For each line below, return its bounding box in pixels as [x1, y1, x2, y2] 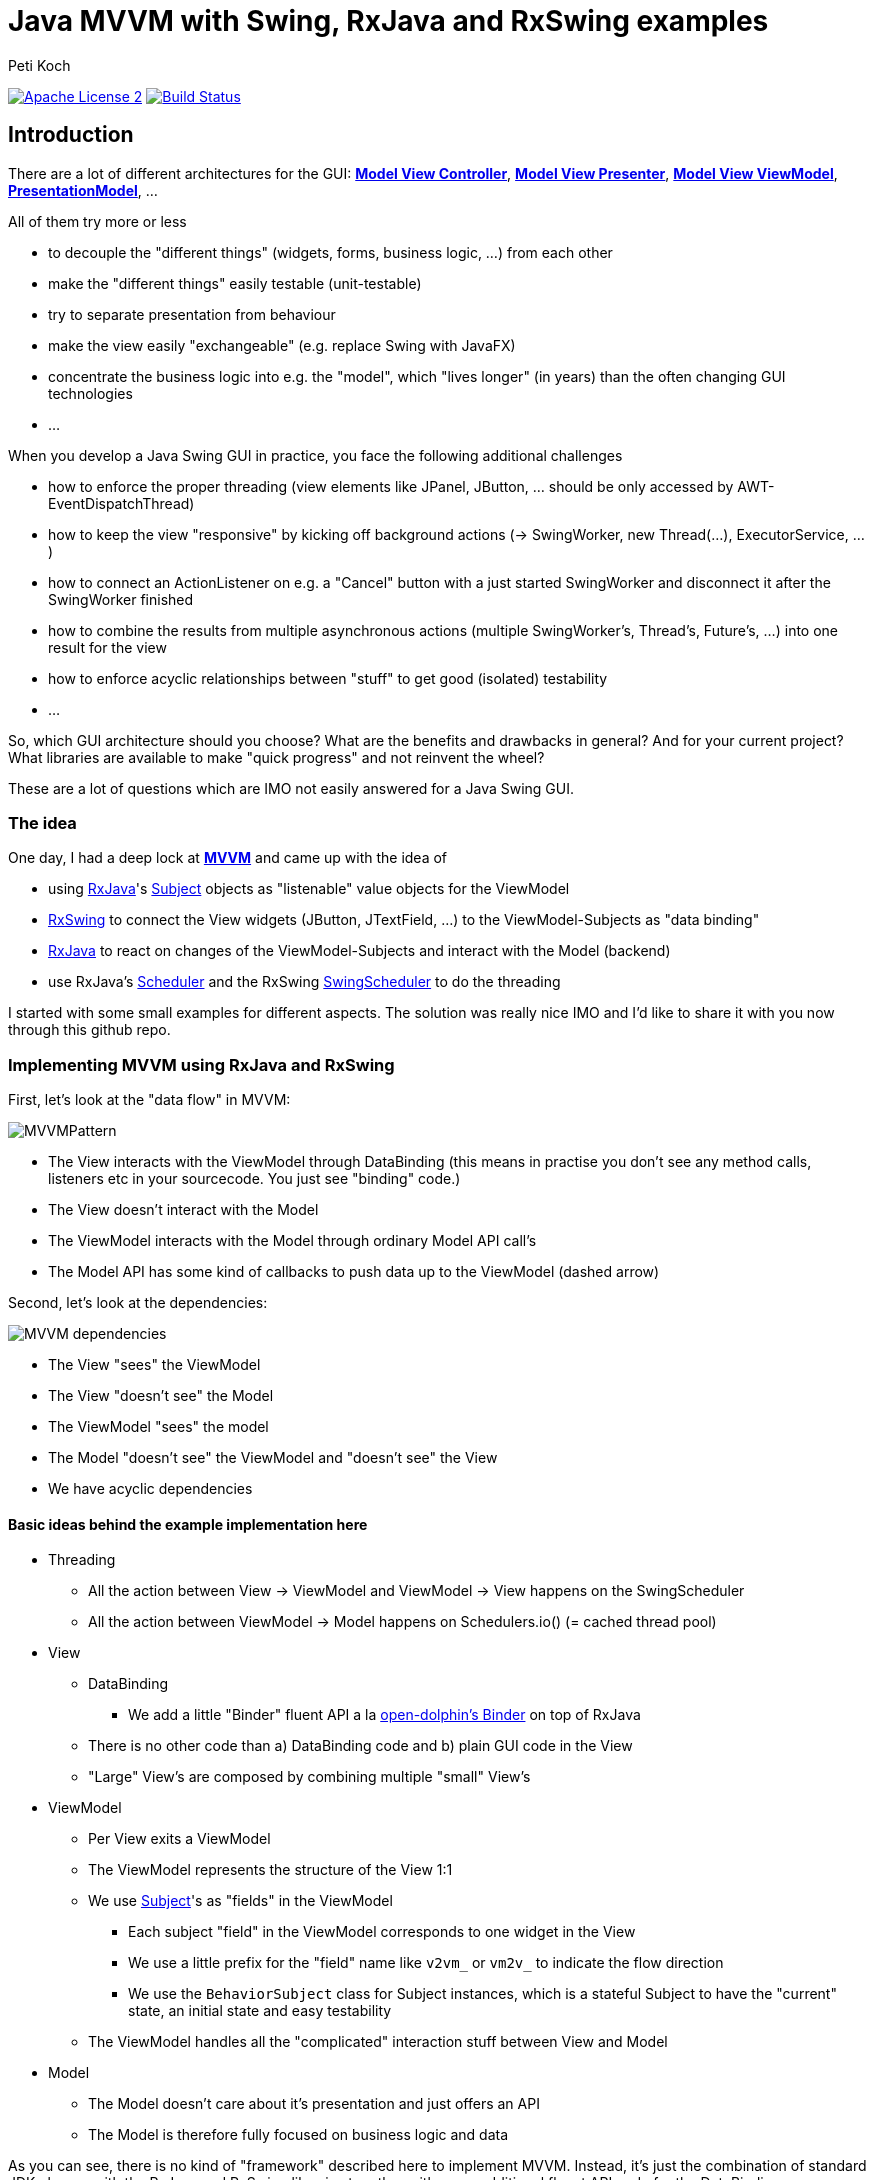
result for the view [48, 638, 167, 656]
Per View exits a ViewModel [88, 1830, 271, 1848]
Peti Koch [8, 56, 71, 74]
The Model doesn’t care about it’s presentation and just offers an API [88, 2095, 540, 2113]
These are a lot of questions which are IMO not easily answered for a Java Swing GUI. [8, 779, 575, 797]
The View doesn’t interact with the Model [48, 1201, 319, 1219]
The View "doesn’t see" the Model [48, 1387, 274, 1405]
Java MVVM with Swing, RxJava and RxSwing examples [8, 4, 769, 38]
